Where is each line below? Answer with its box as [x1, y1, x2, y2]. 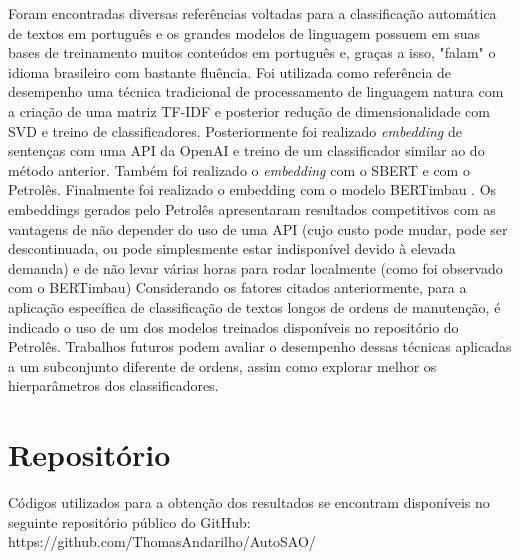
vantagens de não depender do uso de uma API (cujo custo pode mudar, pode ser [8, 218, 508, 239]
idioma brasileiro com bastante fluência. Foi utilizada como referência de [8, 61, 452, 82]
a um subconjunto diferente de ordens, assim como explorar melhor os [8, 355, 437, 376]
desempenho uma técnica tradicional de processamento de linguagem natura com [8, 81, 504, 102]
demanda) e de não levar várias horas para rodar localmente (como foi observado [8, 257, 503, 278]
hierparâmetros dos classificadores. [8, 375, 219, 396]
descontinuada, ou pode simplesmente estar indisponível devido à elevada [8, 238, 456, 259]
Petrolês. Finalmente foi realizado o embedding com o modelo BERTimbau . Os [8, 179, 497, 200]
